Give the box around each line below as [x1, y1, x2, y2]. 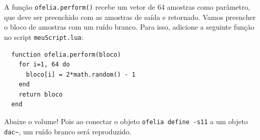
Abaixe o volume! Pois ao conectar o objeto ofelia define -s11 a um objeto [4, 116, 248, 127]
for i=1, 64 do [18, 61, 70, 68]
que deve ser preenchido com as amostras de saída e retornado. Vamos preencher [4, 11, 256, 22]
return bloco [18, 90, 63, 98]
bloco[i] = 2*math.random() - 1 [25, 71, 136, 78]
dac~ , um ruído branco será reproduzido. [4, 126, 132, 136]
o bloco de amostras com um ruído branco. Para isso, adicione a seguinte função [4, 21, 254, 32]
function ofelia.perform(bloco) [11, 51, 121, 58]
